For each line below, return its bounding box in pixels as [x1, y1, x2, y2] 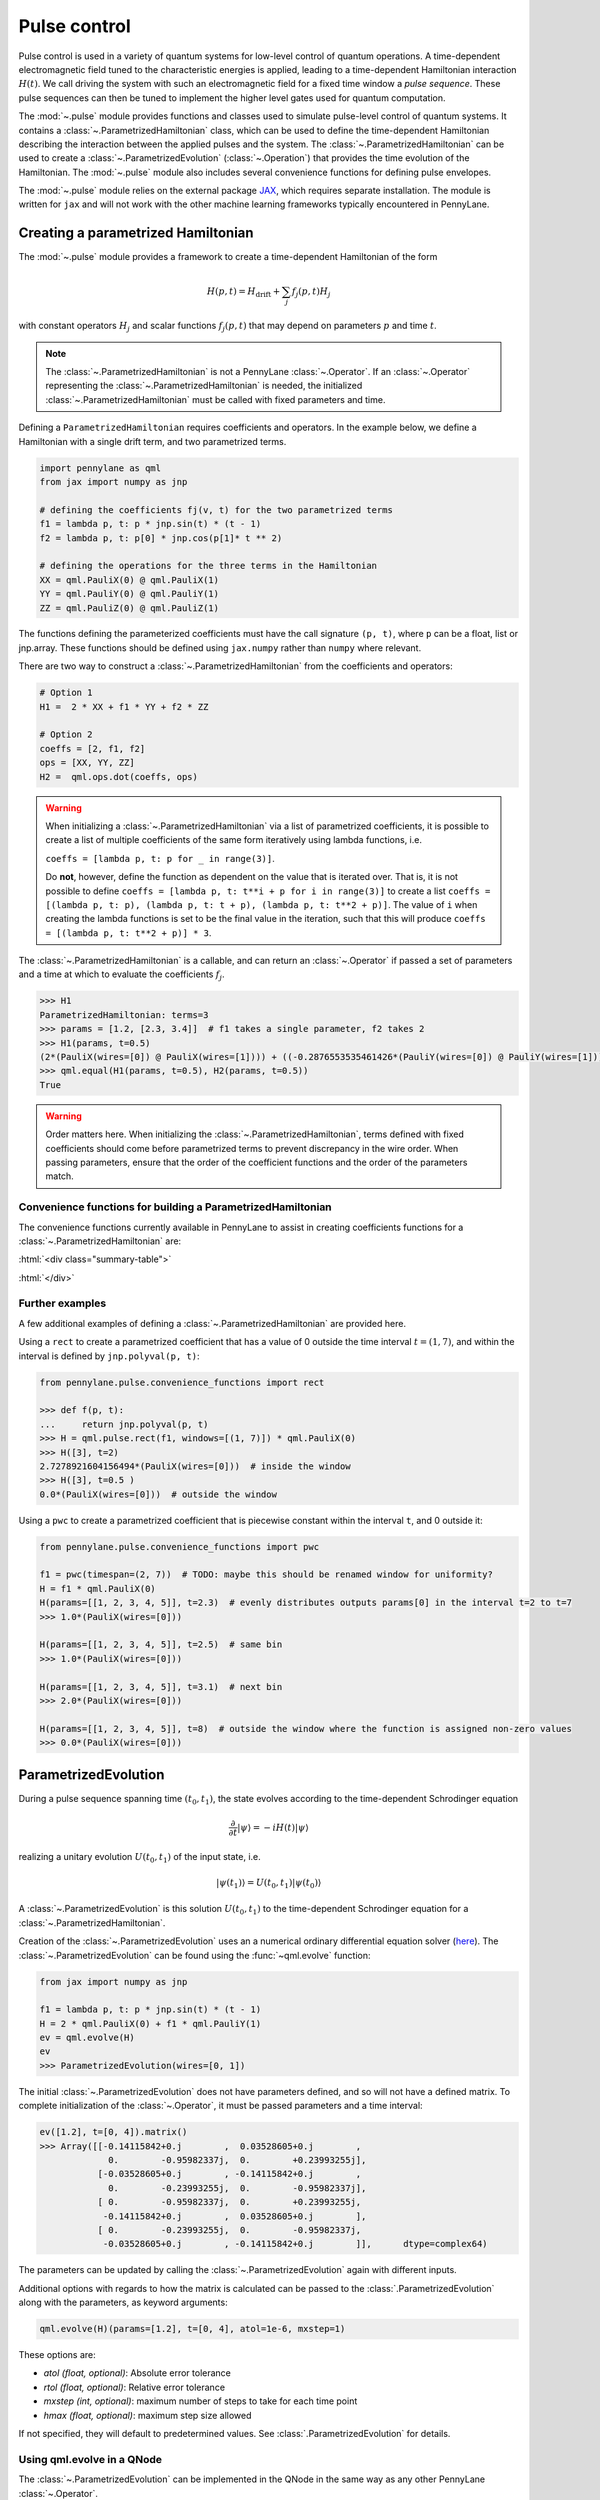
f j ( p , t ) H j [291, 285, 331, 299]
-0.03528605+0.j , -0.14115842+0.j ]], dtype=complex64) [102, 2238, 489, 2250]
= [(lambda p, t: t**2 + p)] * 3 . [45, 926, 212, 939]
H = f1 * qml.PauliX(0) [39, 1583, 157, 1594]
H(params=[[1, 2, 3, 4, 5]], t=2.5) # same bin [39, 1639, 283, 1650]
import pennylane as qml [39, 462, 162, 474]
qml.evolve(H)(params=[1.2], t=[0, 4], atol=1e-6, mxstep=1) [39, 2323, 346, 2335]
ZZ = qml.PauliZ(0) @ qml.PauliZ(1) [39, 602, 220, 614]
